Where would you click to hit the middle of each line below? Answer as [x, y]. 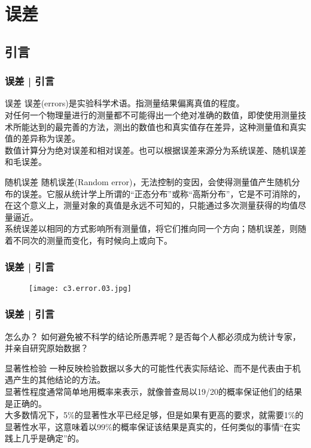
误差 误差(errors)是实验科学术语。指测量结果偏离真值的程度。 [125, 103]
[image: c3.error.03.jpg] [80, 288]
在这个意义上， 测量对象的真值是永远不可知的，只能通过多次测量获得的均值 [151, 205]
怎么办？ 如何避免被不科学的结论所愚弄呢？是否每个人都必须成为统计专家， [153, 336]
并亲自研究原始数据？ [47, 348]
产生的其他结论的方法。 [59, 380]
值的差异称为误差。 [42, 138]
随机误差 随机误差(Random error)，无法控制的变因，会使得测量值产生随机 [148, 181]
